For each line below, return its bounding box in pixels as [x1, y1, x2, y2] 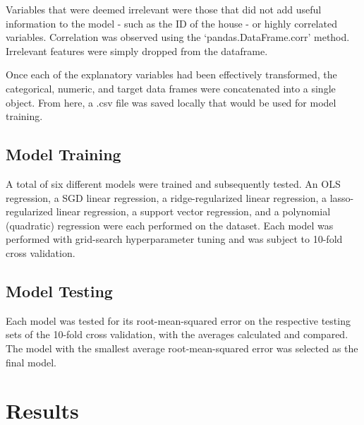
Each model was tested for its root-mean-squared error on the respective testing [6, 313, 351, 328]
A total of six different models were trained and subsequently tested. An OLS [6, 176, 341, 191]
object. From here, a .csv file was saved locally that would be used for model [6, 95, 336, 109]
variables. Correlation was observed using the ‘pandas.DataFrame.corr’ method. [6, 30, 350, 44]
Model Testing [6, 280, 113, 301]
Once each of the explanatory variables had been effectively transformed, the [6, 67, 337, 82]
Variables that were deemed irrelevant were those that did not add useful [6, 2, 322, 16]
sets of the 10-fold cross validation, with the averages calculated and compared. [6, 327, 348, 342]
